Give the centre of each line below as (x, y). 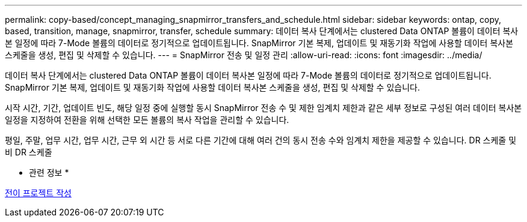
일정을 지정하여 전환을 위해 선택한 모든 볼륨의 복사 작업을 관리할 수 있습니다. (147, 120)
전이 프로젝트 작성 (38, 193)
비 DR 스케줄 (29, 152)
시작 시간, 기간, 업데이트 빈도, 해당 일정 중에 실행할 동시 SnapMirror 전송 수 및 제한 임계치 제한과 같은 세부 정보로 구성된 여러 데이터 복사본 (263, 108)
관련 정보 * (49, 172)
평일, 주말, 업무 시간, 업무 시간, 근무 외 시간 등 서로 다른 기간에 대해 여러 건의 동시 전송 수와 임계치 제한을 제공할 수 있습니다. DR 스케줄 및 (261, 140)
